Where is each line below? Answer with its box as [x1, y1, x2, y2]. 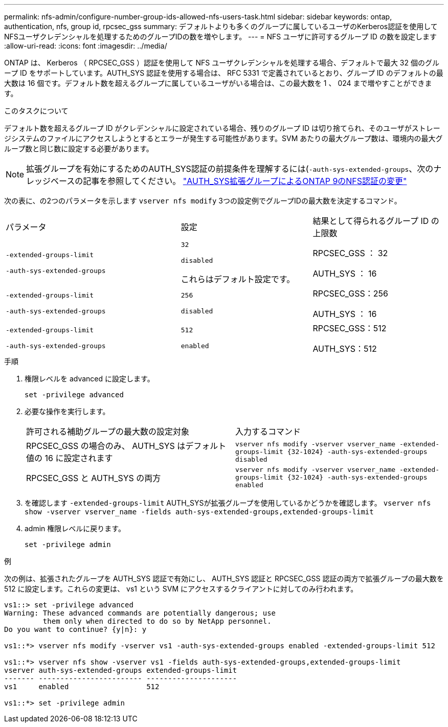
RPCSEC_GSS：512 [312, 323, 387, 333]
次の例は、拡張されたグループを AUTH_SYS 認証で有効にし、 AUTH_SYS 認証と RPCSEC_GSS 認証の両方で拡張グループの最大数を [4, 574, 444, 583]
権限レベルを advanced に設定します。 [25, 374, 154, 383]
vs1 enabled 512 [4, 683, 160, 691]
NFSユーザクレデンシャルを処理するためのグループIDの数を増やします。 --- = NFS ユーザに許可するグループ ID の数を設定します [4, 32, 437, 41]
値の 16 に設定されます [26, 453, 113, 463]
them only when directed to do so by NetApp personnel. [42, 617, 272, 625]
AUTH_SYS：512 [312, 344, 377, 354]
